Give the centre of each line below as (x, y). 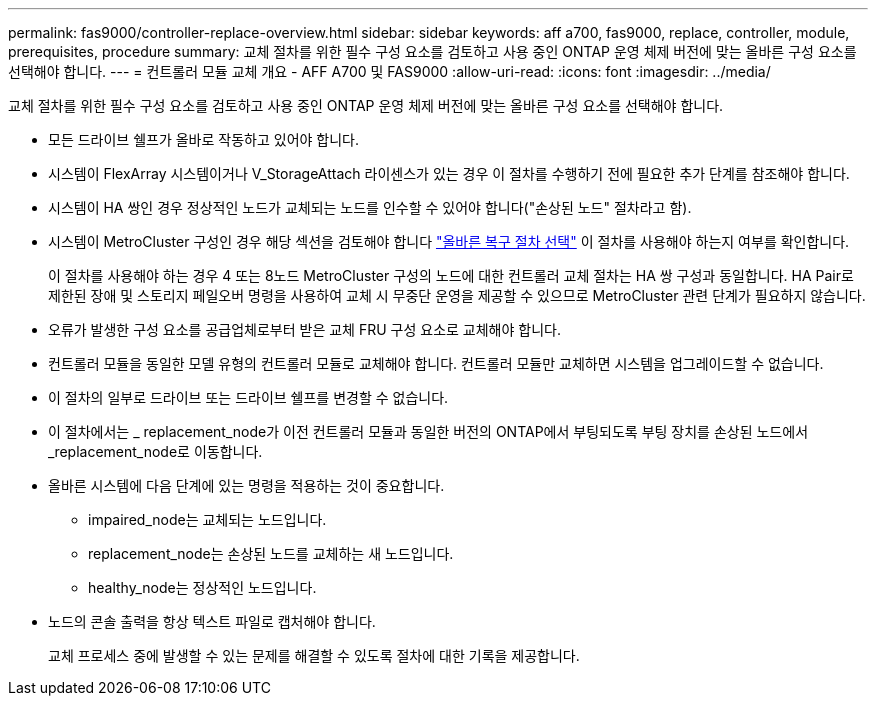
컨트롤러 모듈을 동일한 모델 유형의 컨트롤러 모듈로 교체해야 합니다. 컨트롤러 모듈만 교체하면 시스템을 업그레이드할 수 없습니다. (436, 363)
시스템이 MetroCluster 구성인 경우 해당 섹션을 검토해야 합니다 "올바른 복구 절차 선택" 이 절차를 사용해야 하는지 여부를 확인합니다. (449, 241)
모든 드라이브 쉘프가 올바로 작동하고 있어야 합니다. (204, 139)
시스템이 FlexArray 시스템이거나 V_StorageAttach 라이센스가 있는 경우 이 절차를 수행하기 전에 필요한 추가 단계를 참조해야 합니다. (449, 173)
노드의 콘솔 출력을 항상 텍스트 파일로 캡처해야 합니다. (212, 621)
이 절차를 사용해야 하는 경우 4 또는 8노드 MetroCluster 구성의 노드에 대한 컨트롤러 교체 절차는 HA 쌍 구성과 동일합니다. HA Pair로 (451, 275)
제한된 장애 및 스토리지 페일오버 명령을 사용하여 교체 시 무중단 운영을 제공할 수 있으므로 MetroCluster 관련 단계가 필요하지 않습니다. (457, 295)
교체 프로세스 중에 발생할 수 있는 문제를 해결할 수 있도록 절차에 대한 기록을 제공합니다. (314, 655)
